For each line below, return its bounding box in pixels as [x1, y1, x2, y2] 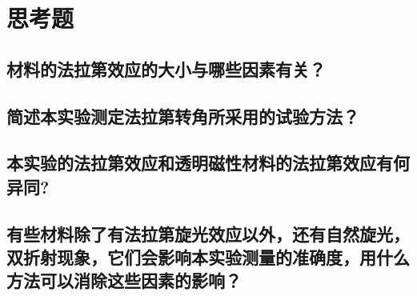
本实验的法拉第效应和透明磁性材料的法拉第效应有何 [6, 150, 410, 175]
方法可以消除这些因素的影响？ [6, 268, 242, 293]
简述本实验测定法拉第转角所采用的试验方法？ [6, 103, 359, 128]
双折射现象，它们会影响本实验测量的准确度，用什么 [6, 244, 410, 269]
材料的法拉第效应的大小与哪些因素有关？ [6, 56, 326, 81]
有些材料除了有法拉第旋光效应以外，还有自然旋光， [6, 221, 410, 246]
